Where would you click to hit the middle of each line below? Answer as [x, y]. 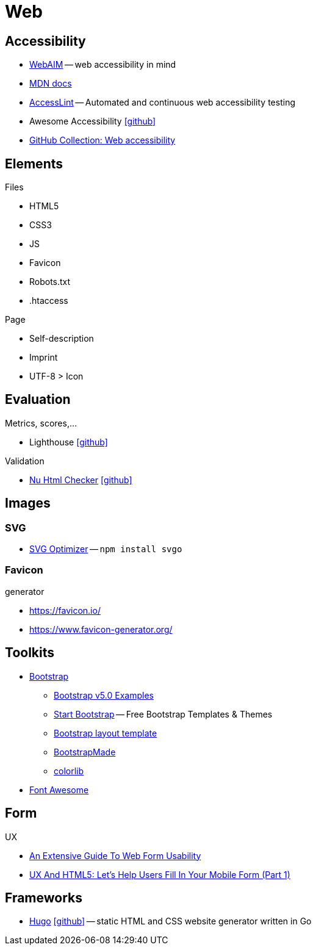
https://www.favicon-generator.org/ [101, 629]
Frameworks [44, 898]
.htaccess [49, 301]
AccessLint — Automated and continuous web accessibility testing [162, 103]
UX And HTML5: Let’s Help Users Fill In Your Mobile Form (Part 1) [160, 874]
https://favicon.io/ [65, 610]
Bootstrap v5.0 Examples [104, 695]
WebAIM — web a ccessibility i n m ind [103, 65]
